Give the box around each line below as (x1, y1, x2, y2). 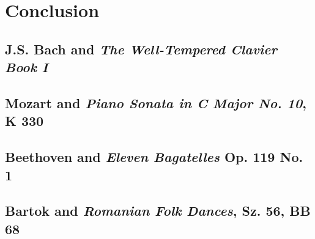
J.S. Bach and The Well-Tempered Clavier (5, 39, 278, 58)
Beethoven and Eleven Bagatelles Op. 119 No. (5, 147, 303, 166)
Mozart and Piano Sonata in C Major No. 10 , (5, 93, 306, 112)
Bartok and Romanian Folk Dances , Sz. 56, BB (5, 201, 311, 220)
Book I (5, 57, 48, 76)
